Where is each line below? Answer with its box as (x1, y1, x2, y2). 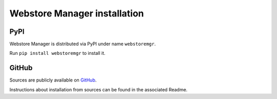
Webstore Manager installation (9, 8, 144, 19)
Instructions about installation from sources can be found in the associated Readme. (9, 86, 188, 92)
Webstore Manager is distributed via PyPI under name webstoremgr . (9, 41, 156, 47)
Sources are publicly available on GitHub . (9, 77, 97, 83)
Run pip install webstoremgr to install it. (9, 50, 106, 56)
